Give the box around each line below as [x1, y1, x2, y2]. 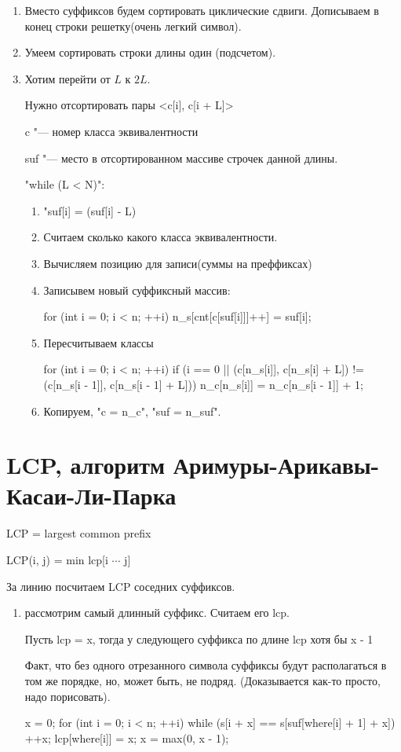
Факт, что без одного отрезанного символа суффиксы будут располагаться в [24, 657, 387, 673]
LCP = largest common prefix [6, 525, 151, 541]
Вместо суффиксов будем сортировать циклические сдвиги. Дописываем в [24, 2, 379, 18]
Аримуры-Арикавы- [173, 449, 380, 481]
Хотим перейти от [24, 70, 111, 86]
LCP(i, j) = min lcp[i [6, 552, 108, 567]
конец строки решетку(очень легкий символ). [24, 17, 242, 34]
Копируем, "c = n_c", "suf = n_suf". [43, 402, 221, 419]
